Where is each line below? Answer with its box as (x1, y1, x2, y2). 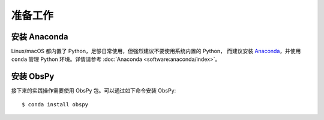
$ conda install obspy (22, 101, 89, 107)
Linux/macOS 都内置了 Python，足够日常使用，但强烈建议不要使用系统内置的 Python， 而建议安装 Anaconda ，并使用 (11, 48, 301, 55)
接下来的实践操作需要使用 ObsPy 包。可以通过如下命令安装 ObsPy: (11, 87, 176, 94)
